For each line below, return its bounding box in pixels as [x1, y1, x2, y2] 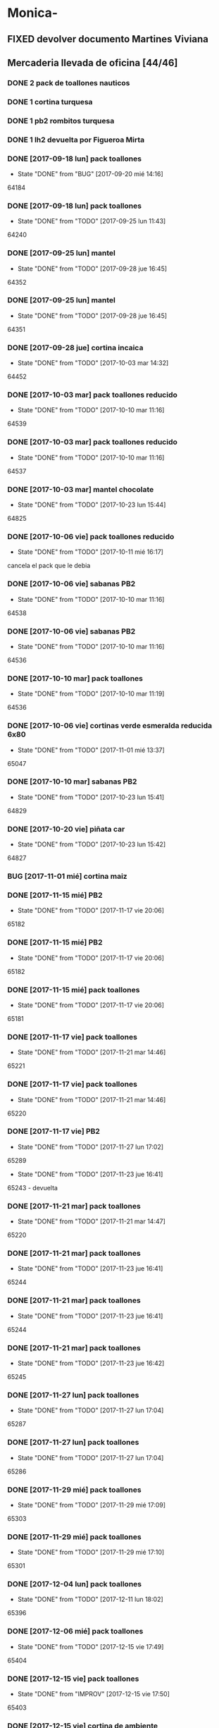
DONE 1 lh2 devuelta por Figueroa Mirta [7, 135, 145, 144]
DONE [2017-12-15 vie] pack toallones [7, 1674, 139, 1684]
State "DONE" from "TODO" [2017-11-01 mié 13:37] [17, 746, 165, 754]
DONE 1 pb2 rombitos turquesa [7, 116, 115, 125]
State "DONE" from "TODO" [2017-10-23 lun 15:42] [17, 840, 166, 848]
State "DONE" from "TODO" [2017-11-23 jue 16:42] [17, 1359, 165, 1367]
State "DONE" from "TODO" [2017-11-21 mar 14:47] [17, 1217, 165, 1226]
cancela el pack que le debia [7, 562, 91, 570]
